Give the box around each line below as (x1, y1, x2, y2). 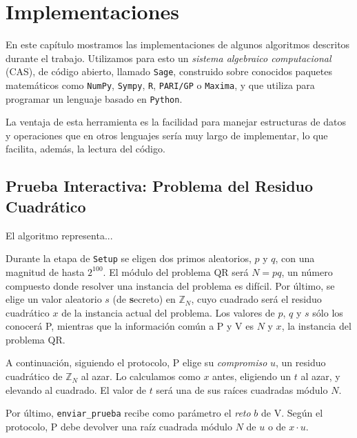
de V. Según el (261, 406, 323, 420)
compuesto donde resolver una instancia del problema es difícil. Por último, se (6, 278, 335, 292)
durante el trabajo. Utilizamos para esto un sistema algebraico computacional (6, 50, 331, 65)
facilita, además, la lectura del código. (6, 141, 165, 156)
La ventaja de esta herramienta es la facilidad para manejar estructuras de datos (6, 115, 346, 129)
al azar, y (300, 369, 340, 384)
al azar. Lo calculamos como (81, 369, 201, 384)
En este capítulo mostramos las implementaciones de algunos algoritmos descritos (6, 37, 350, 52)
